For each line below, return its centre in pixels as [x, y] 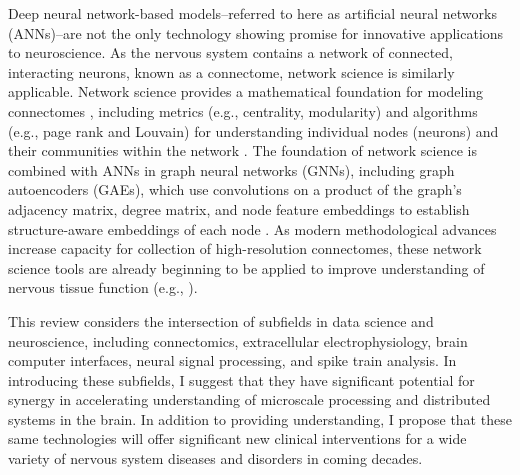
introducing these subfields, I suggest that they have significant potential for [241, 379]
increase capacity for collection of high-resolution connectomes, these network [245, 248]
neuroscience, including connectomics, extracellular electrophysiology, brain [238, 340]
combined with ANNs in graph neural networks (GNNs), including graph [231, 169]
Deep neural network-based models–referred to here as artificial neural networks [252, 13]
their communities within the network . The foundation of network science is [242, 150]
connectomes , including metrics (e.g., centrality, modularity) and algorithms [243, 110]
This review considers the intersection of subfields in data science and [221, 320]
